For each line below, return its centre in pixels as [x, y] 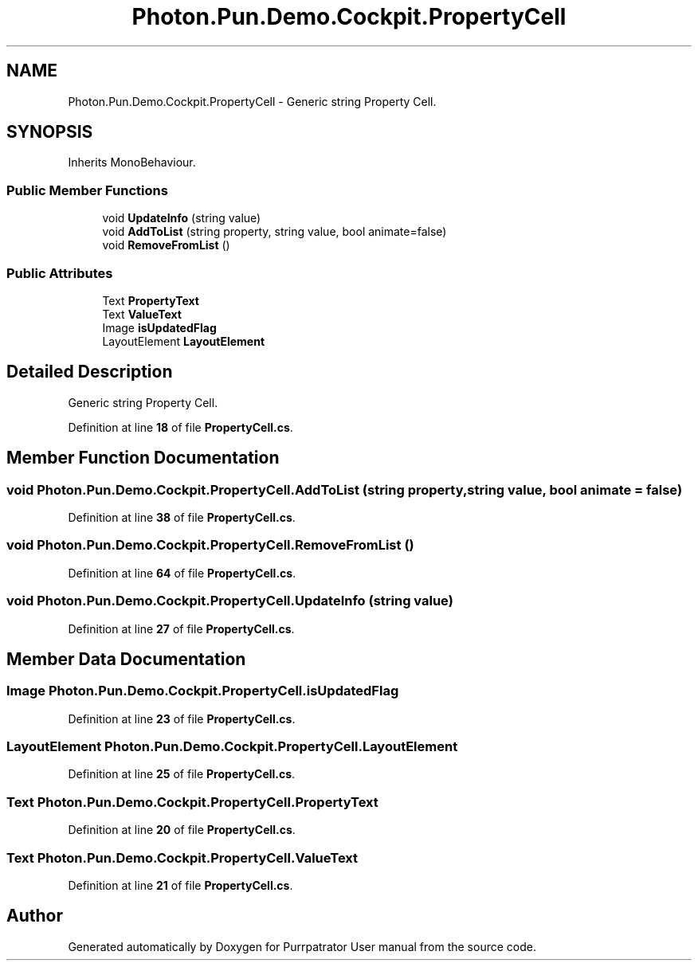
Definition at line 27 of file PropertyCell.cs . [181, 628]
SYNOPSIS [50, 132]
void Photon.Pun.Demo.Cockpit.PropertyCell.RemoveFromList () [210, 545]
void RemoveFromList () [166, 245]
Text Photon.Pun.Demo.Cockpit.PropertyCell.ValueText [182, 857]
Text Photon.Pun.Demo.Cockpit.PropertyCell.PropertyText [192, 802]
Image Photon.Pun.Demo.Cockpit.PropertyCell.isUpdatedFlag [203, 691]
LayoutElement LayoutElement [184, 341]
